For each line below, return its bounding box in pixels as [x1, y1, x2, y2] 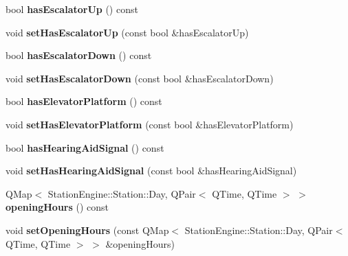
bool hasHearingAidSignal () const [6, 140, 164, 154]
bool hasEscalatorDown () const [6, 48, 152, 62]
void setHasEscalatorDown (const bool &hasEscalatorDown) [6, 71, 274, 85]
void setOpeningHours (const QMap [6, 222, 169, 237]
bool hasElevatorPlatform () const [6, 94, 162, 108]
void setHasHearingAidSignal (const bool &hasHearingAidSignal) [6, 163, 297, 178]
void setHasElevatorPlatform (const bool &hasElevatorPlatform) [6, 117, 294, 131]
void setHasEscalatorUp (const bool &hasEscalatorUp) [6, 25, 249, 39]
